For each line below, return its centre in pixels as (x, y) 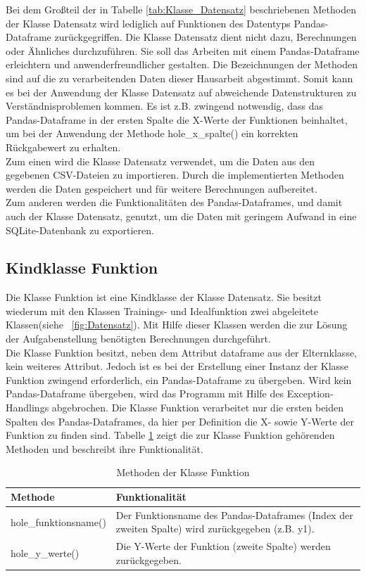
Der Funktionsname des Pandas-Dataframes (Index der (234, 514)
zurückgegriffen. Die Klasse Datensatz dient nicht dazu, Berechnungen (206, 37)
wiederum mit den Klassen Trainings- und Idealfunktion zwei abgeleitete (162, 311)
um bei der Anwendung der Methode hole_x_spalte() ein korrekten (152, 133)
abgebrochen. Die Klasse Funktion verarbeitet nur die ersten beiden (198, 408)
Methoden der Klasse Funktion (183, 472)
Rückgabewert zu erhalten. (63, 147)
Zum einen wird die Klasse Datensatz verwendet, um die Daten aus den (160, 161)
